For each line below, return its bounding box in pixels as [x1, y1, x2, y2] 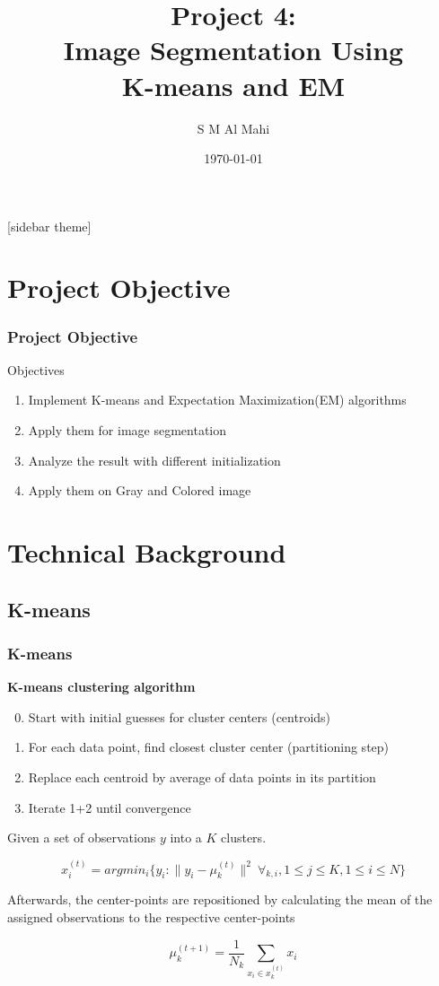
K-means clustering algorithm [7, 677, 196, 696]
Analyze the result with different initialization [28, 450, 281, 469]
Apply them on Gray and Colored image [28, 481, 251, 500]
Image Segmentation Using [63, 31, 404, 68]
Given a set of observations [7, 828, 156, 847]
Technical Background [7, 534, 286, 571]
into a [170, 828, 202, 847]
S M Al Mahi [197, 118, 270, 137]
